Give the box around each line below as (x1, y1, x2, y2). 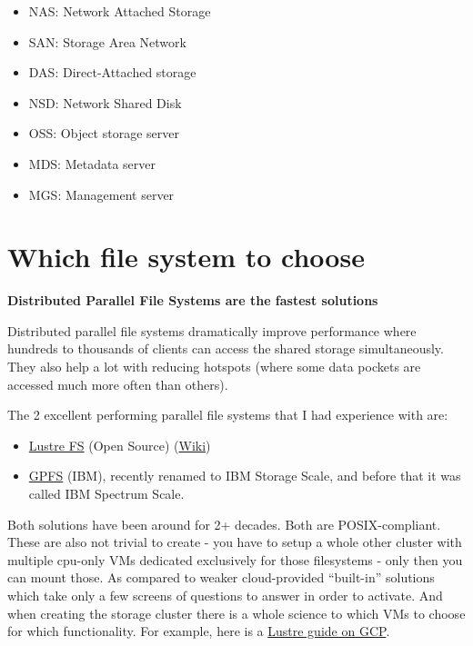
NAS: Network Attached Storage (28, 2, 211, 20)
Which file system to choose (7, 238, 365, 275)
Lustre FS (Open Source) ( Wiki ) (28, 435, 211, 454)
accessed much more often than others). (7, 374, 228, 393)
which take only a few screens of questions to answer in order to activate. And (7, 586, 443, 604)
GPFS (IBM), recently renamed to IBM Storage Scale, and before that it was (28, 466, 461, 485)
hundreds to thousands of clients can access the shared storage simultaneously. (7, 339, 444, 358)
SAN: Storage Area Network (28, 32, 186, 51)
